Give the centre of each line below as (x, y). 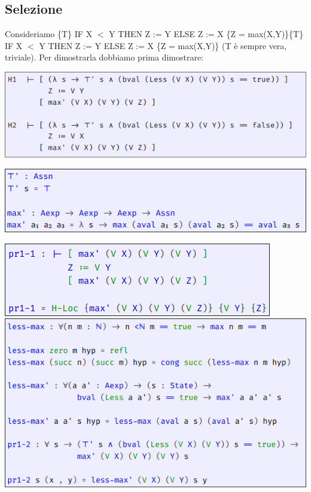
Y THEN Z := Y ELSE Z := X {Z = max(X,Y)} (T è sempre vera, (163, 45)
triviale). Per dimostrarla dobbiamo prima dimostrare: (104, 57)
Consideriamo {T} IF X (49, 34)
